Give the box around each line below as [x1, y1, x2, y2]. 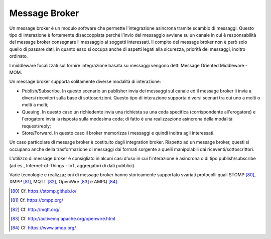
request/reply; [22, 123, 51, 129]
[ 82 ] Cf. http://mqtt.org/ [11, 206, 60, 212]
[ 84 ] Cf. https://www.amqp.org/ [11, 225, 76, 231]
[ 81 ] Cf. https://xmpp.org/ [11, 197, 64, 203]
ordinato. [9, 53, 28, 59]
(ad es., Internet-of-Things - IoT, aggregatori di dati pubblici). [9, 162, 135, 168]
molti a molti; [22, 102, 49, 108]
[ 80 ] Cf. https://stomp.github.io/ [11, 188, 77, 194]
